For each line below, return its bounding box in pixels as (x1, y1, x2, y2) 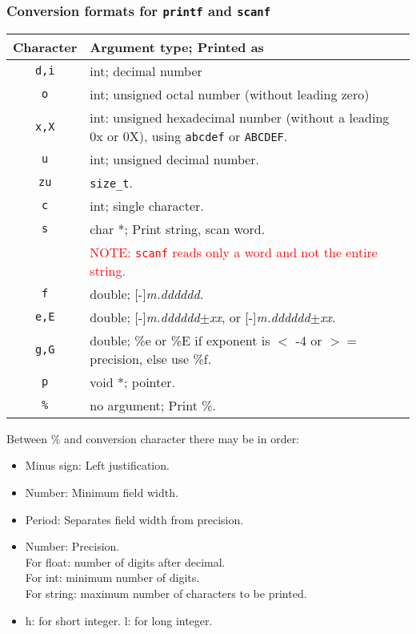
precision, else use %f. (90, 349, 212, 368)
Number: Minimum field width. (25, 483, 178, 500)
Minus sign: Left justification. (25, 457, 170, 474)
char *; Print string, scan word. (90, 219, 266, 238)
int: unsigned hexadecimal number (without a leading (90, 107, 390, 127)
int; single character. (90, 196, 204, 215)
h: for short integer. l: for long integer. (25, 612, 213, 628)
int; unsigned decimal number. (90, 149, 260, 168)
